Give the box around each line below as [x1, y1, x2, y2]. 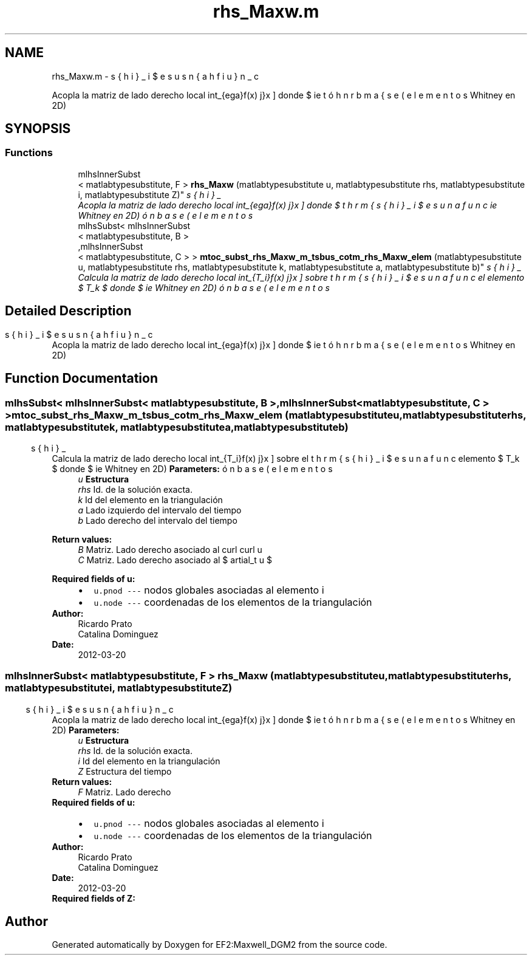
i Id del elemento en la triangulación [78, 755, 220, 766]
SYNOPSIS [5, 121, 71, 137]
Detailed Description [5, 303, 132, 319]
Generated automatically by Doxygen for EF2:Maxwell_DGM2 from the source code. [52, 939, 387, 950]
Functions [5, 146, 53, 159]
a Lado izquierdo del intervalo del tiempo [78, 504, 242, 515]
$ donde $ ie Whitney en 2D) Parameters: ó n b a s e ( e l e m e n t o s [52, 463, 333, 474]
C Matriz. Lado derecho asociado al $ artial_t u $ [78, 554, 272, 565]
